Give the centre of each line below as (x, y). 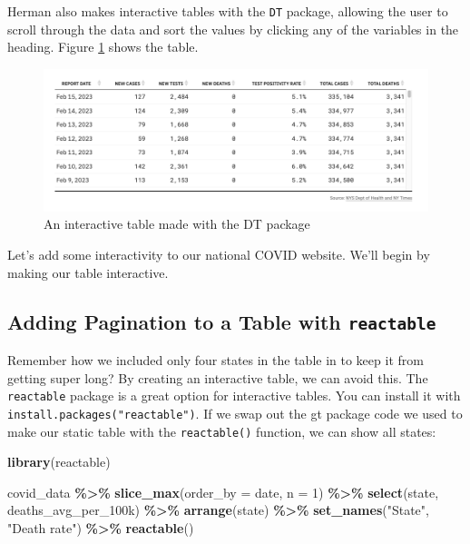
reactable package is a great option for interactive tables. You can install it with (234, 396)
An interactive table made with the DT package (177, 224)
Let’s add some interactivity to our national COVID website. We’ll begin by (219, 255)
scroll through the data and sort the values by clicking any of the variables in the (233, 29)
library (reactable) (59, 462)
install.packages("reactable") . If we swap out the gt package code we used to (235, 413)
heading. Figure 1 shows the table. (103, 47)
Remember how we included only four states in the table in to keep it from (215, 360)
